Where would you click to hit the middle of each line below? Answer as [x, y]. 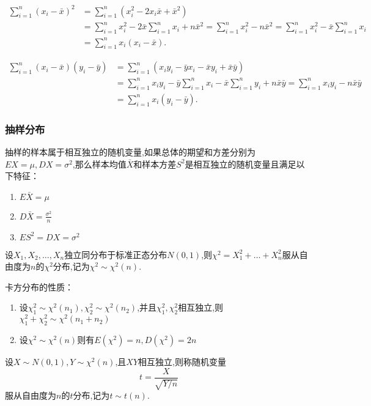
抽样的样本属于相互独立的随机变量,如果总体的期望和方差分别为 [130, 152]
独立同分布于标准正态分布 [116, 254]
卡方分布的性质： [39, 286]
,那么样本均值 [99, 164]
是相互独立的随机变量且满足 [241, 164]
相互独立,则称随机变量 [182, 362]
